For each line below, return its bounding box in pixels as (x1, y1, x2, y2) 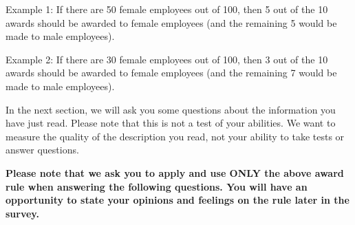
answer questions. (6, 142, 79, 157)
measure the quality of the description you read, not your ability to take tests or (6, 129, 345, 143)
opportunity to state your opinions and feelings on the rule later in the (6, 193, 349, 207)
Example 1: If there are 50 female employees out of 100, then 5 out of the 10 (6, 2, 328, 16)
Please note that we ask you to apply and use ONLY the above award (6, 165, 344, 180)
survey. (6, 206, 39, 220)
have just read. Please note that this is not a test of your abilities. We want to (6, 116, 336, 130)
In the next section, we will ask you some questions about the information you (6, 102, 336, 116)
